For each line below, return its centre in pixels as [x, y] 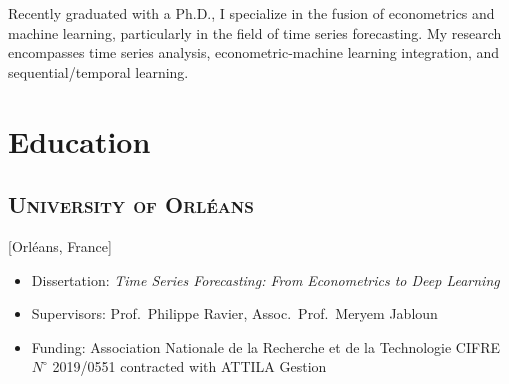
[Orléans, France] [60, 245]
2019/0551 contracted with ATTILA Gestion [189, 366]
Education [79, 140]
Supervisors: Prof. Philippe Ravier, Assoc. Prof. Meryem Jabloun [234, 313]
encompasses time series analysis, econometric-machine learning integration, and [254, 52]
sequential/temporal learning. [98, 71]
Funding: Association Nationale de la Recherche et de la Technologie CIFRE [265, 346]
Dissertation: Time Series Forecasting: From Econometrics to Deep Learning [265, 279]
